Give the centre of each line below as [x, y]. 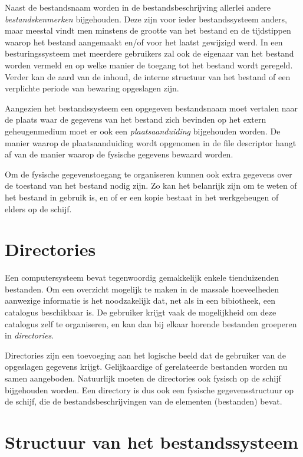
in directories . [29, 335]
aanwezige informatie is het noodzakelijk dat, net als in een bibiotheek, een [140, 300]
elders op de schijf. [38, 208]
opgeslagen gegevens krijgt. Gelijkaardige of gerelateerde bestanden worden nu [146, 366]
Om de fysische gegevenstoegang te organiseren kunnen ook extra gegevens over [149, 174]
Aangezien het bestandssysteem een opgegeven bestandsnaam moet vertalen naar [151, 108]
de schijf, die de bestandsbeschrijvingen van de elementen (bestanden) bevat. [144, 401]
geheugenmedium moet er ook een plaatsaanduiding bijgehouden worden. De [143, 131]
